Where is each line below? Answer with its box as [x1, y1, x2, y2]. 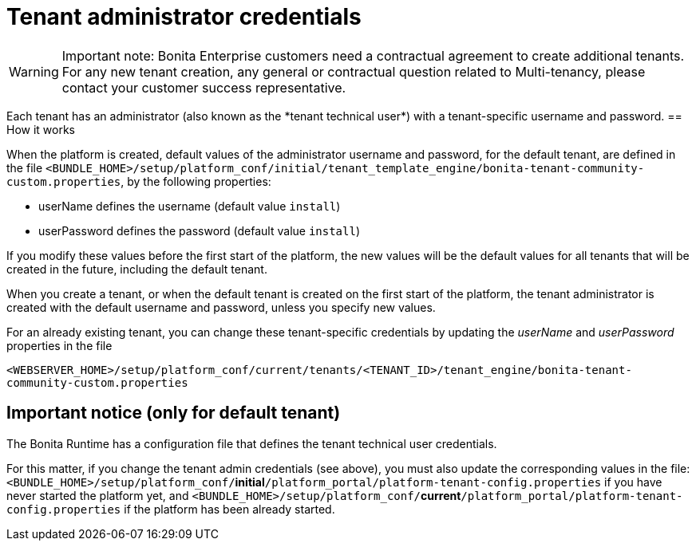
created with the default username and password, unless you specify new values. [6, 300, 436, 314]
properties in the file [6, 338, 113, 352]
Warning [9, 63, 59, 80]
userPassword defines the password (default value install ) [38, 223, 361, 238]
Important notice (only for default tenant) [6, 403, 341, 423]
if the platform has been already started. [124, 502, 335, 516]
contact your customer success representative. [61, 79, 346, 96]
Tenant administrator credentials [6, 3, 362, 30]
